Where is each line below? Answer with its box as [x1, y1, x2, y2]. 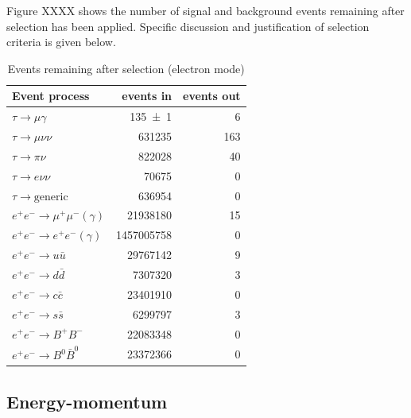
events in [122, 87, 173, 104]
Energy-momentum [6, 389, 168, 413]
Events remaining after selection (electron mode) [7, 60, 245, 76]
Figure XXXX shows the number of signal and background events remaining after [6, 2, 405, 18]
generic [33, 191, 68, 203]
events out [183, 87, 241, 104]
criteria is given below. [6, 33, 116, 50]
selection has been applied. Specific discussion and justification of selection [6, 17, 370, 34]
